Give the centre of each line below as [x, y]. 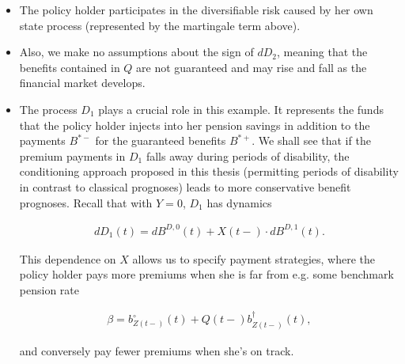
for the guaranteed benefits [161, 140]
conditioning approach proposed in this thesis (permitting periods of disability [209, 171]
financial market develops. [82, 83]
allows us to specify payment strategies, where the [254, 258]
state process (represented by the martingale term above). [160, 25]
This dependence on [68, 258]
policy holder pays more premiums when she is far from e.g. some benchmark [206, 274]
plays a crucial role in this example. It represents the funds [241, 109]
